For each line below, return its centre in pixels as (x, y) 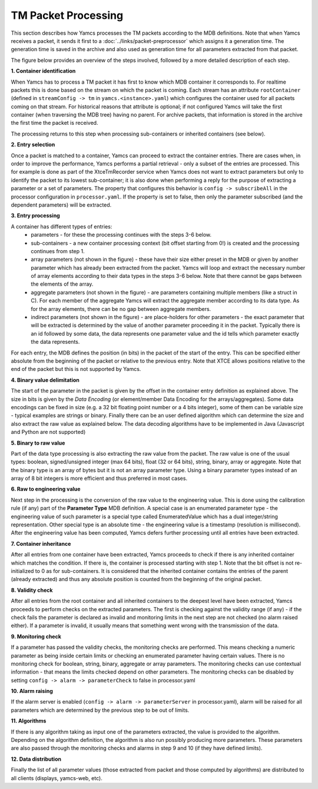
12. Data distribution (36, 759)
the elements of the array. (62, 284)
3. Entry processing (35, 216)
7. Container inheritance (41, 543)
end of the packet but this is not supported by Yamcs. (76, 369)
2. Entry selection (33, 145)
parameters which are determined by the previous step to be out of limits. (100, 710)
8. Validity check (32, 590)
